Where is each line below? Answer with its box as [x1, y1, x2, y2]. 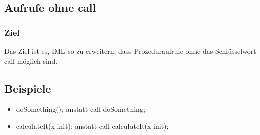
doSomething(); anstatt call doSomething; [16, 104, 145, 114]
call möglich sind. [4, 55, 58, 66]
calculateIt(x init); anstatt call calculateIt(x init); [16, 120, 169, 131]
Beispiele [4, 80, 51, 96]
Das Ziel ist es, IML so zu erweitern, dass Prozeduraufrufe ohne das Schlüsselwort [4, 46, 256, 56]
